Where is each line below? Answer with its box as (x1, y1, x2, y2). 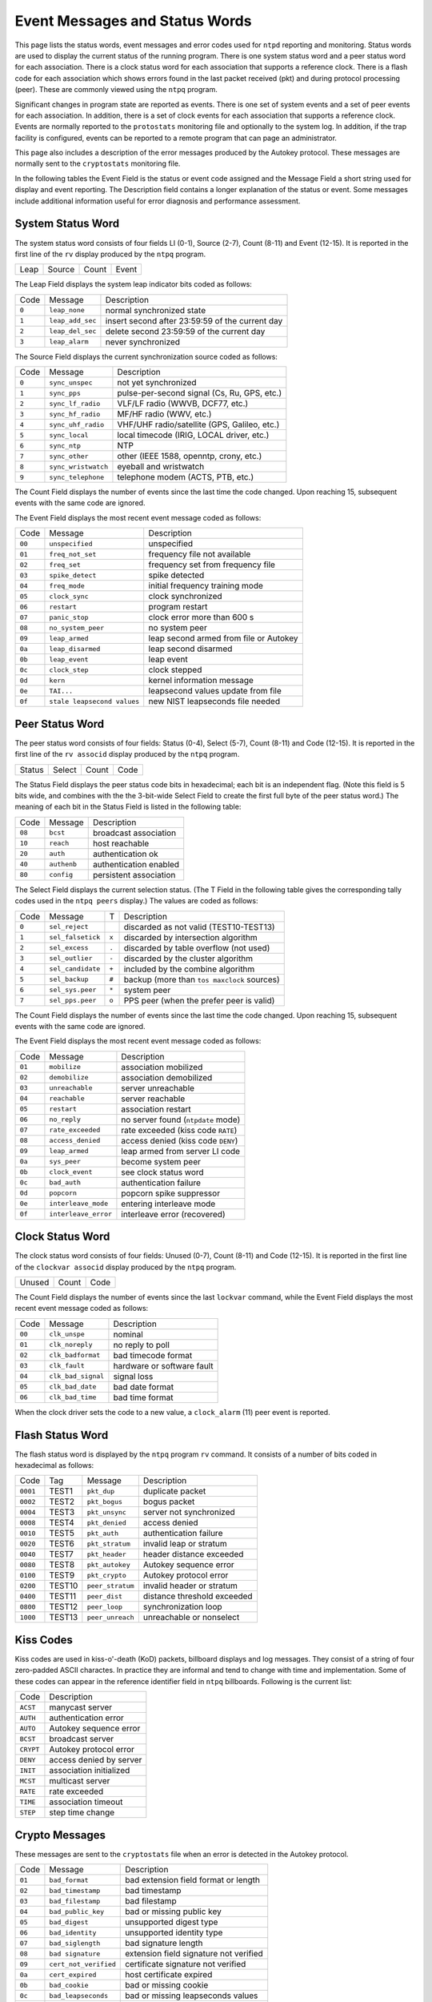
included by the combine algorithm (123, 963, 255, 975)
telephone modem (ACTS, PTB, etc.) (117, 472, 254, 483)
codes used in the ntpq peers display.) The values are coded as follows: (14, 896, 258, 906)
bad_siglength (49, 1939, 101, 1948)
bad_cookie (49, 1980, 89, 1989)
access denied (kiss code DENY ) (121, 1135, 238, 1146)
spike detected (148, 569, 205, 581)
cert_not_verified (49, 1960, 116, 1968)
